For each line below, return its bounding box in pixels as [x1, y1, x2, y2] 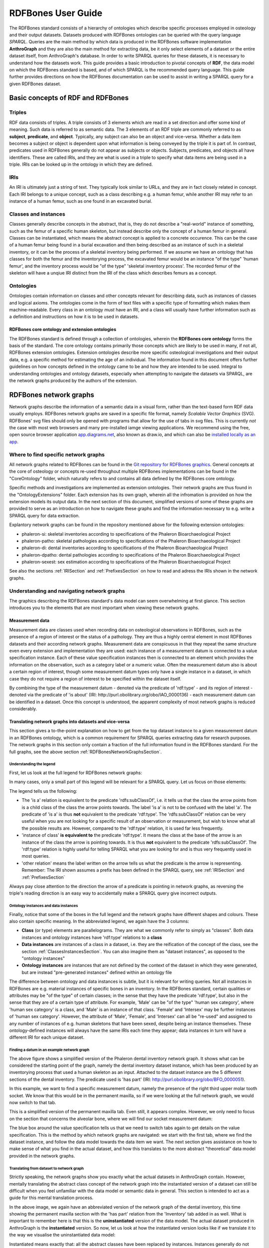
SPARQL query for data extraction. [9, 512, 80, 519]
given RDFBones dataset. [9, 80, 61, 87]
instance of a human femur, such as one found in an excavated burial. [9, 198, 152, 204]
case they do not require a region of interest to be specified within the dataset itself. [9, 675, 181, 681]
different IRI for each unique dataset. [9, 1034, 85, 1040]
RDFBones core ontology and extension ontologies [9, 326, 117, 332]
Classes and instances [9, 210, 66, 217]
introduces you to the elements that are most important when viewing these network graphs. [9, 605, 199, 611]
